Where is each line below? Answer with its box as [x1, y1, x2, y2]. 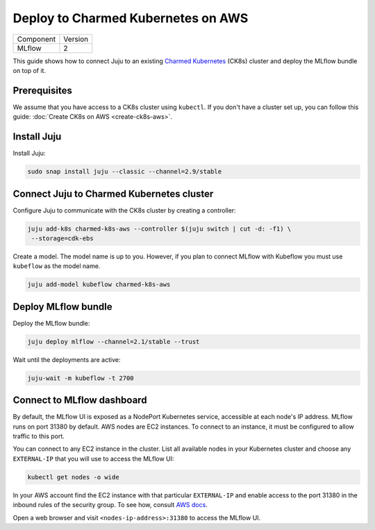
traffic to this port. [12, 432, 65, 440]
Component [17, 34, 56, 44]
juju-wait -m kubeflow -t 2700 [27, 374, 135, 382]
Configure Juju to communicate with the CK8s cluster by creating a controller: [12, 206, 236, 215]
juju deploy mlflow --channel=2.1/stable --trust [27, 338, 200, 345]
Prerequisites [12, 84, 72, 97]
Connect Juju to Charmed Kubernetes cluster [12, 188, 214, 199]
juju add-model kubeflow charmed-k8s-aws [27, 281, 171, 288]
